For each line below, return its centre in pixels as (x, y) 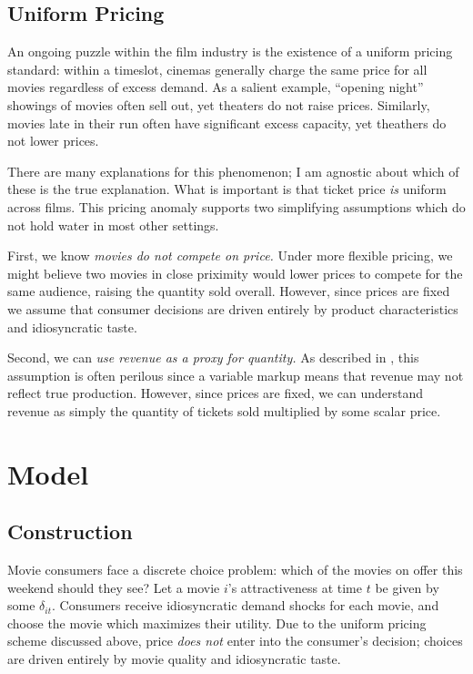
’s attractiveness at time (295, 587)
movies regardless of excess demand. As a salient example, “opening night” (216, 87)
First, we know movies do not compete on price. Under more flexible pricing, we (230, 255)
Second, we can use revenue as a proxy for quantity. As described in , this (213, 357)
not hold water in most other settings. (113, 225)
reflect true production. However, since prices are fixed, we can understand (216, 393)
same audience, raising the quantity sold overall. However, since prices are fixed (229, 291)
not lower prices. (53, 141)
